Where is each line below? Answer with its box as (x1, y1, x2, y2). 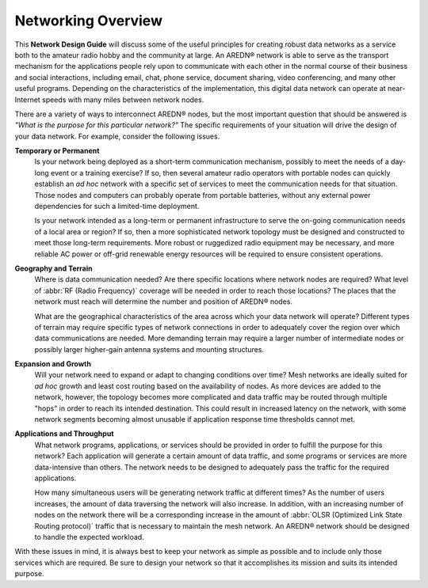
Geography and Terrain (14, 264, 93, 273)
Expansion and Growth (14, 359, 91, 369)
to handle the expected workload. (34, 532, 144, 541)
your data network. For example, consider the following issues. (14, 131, 220, 141)
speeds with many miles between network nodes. (42, 95, 204, 104)
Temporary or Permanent (14, 146, 100, 156)
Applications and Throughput (14, 429, 114, 438)
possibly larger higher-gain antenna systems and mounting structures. (34, 344, 265, 354)
